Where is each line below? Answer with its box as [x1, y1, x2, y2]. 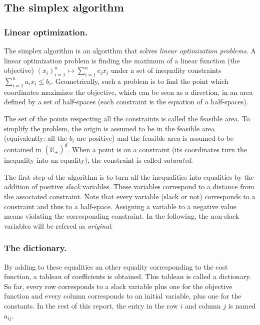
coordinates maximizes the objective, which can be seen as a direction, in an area [4, 86, 253, 97]
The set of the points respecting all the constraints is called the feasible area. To [4, 113, 250, 123]
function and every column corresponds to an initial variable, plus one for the [4, 291, 241, 301]
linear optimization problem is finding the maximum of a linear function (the [4, 55, 240, 65]
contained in [4, 144, 42, 154]
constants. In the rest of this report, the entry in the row [4, 301, 178, 311]
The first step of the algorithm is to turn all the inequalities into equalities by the [4, 171, 254, 182]
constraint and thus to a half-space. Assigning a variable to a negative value [4, 201, 236, 211]
